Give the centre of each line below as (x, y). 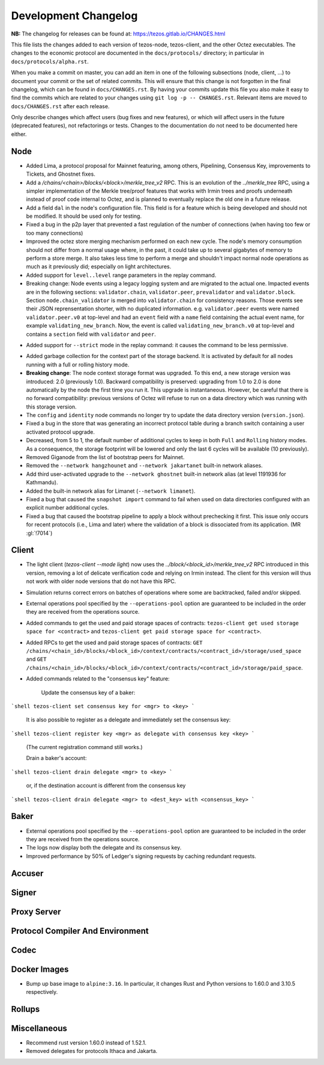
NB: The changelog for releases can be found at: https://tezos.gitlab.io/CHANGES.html (118, 34)
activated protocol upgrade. (61, 432)
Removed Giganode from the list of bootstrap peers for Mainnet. (105, 457)
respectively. (42, 992)
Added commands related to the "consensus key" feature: (98, 679)
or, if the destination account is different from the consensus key (106, 786)
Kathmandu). (42, 483)
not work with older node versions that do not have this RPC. (101, 581)
